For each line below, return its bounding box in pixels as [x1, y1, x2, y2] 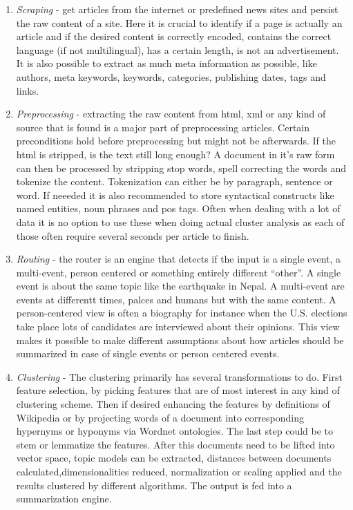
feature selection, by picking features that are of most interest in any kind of [16, 383, 340, 397]
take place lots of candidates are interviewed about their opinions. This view [16, 319, 340, 334]
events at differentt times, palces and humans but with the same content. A [16, 292, 336, 306]
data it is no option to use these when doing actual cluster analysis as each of [16, 214, 345, 229]
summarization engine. [16, 491, 112, 506]
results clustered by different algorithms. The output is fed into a [16, 478, 292, 492]
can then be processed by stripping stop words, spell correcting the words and [16, 160, 346, 175]
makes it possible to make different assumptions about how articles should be [16, 332, 344, 347]
